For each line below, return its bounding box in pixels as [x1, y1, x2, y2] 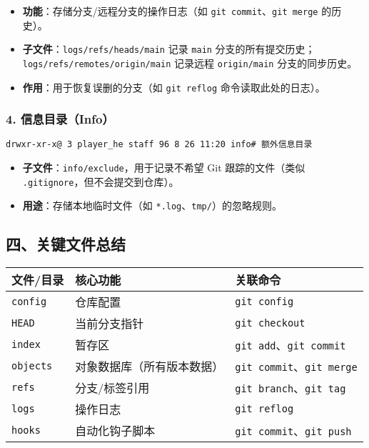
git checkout [235, 317, 305, 329]
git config [235, 296, 294, 308]
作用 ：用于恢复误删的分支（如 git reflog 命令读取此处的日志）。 [22, 79, 325, 94]
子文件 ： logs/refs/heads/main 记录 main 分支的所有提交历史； [22, 41, 315, 56]
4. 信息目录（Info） [6, 110, 114, 128]
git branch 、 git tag [235, 379, 346, 397]
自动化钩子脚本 [75, 422, 156, 439]
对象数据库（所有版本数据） [75, 358, 224, 375]
